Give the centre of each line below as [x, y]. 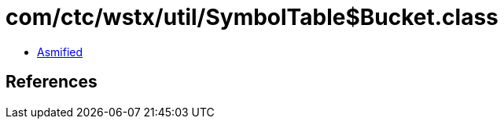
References [52, 82]
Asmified [60, 52]
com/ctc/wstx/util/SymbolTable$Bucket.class [252, 17]
